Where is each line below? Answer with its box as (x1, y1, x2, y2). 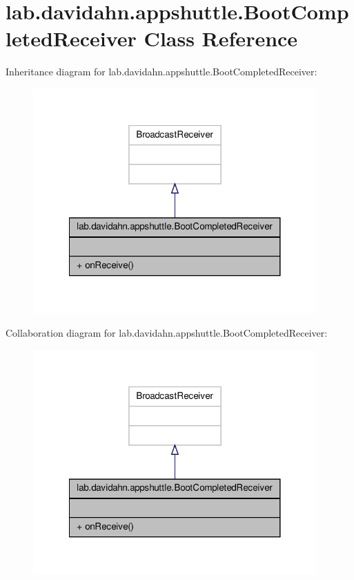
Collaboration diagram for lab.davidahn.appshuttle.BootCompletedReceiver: (6, 326, 328, 340)
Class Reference (144, 24, 298, 53)
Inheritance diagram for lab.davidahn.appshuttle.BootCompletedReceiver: (6, 64, 317, 79)
